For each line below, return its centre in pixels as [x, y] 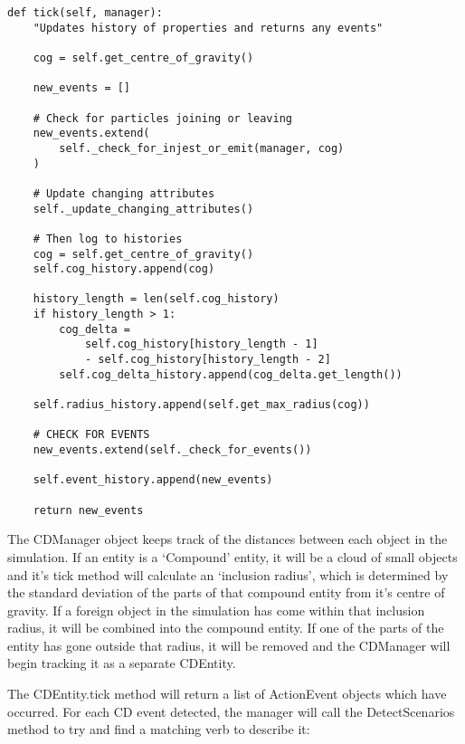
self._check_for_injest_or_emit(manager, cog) [202, 148]
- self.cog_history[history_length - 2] [208, 360]
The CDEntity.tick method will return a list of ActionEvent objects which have [227, 694]
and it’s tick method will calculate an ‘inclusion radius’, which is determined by [228, 574]
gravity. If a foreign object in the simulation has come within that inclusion [216, 610]
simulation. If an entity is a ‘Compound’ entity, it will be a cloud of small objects [232, 556]
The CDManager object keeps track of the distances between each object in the [228, 539]
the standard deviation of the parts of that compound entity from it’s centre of [226, 592]
